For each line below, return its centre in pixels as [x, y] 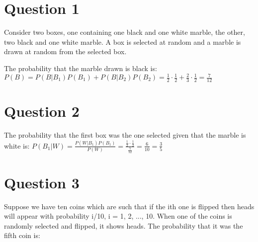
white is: [17, 145]
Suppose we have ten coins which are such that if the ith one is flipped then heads [129, 206]
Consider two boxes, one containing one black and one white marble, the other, [125, 32]
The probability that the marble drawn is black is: [81, 68]
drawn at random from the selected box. [65, 51]
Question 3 [42, 182]
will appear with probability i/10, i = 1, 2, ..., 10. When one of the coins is [118, 216]
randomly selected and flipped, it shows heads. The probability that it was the [124, 225]
